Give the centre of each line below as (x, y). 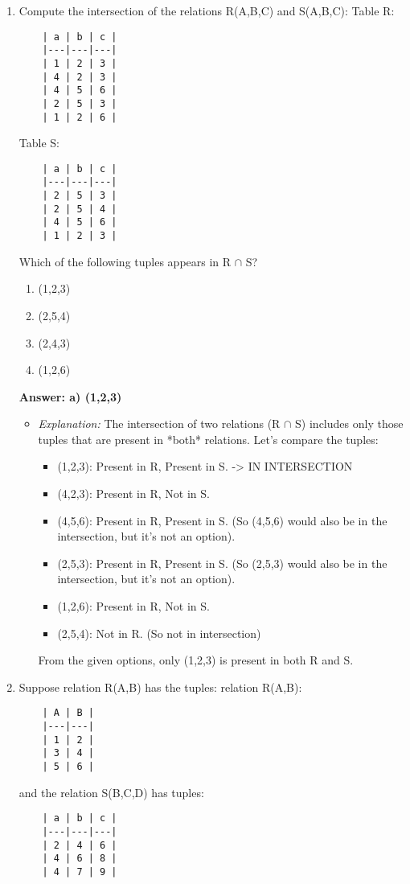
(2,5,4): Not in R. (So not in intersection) (159, 633)
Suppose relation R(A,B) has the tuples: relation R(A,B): (160, 687)
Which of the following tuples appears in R (125, 261)
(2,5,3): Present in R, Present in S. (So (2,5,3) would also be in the (222, 563)
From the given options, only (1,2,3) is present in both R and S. (196, 660)
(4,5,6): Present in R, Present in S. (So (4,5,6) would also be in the (222, 520)
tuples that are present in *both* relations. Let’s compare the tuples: (208, 439)
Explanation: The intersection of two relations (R (159, 423)
